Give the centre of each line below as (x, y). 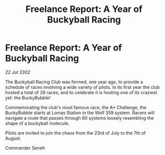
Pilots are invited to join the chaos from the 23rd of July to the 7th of (75, 133)
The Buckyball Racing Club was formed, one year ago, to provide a (74, 82)
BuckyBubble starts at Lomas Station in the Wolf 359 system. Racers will (80, 113)
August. (13, 138)
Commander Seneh (25, 148)
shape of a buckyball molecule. (37, 123)
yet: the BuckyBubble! (28, 98)
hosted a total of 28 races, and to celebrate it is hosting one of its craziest (81, 92)
